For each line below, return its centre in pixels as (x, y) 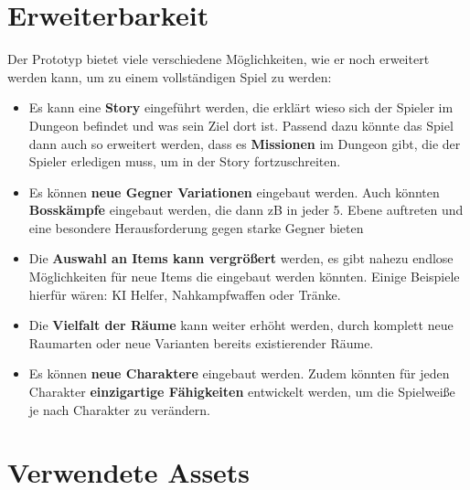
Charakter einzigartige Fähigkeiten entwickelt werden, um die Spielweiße (242, 392)
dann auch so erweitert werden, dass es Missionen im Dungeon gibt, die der (245, 143)
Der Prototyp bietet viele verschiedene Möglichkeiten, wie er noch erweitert (219, 59)
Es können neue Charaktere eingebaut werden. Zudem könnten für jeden (239, 373)
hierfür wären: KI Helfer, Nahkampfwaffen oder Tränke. (185, 294)
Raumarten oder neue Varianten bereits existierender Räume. (201, 342)
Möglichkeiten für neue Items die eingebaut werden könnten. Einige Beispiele (244, 277)
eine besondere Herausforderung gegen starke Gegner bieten (196, 227)
